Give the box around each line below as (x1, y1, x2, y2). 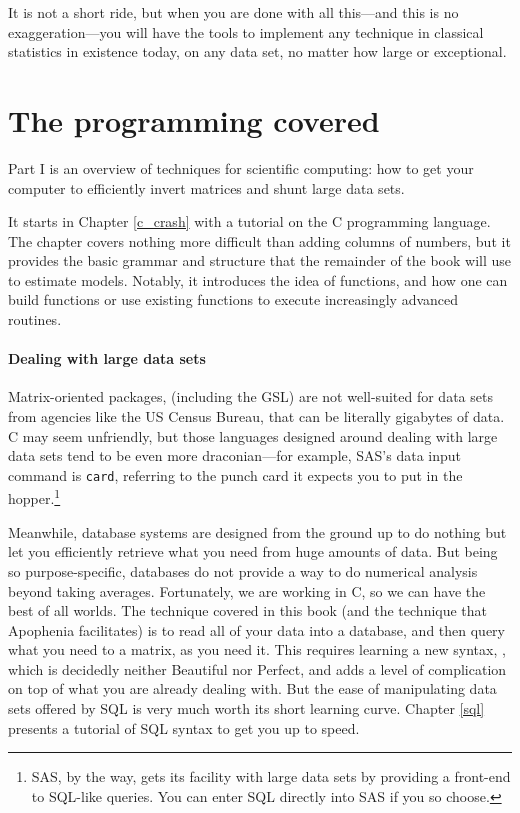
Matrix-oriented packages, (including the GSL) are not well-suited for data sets (8, 386, 493, 407)
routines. (8, 309, 62, 330)
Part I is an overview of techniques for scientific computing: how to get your (8, 157, 474, 178)
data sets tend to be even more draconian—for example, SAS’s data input (8, 445, 462, 466)
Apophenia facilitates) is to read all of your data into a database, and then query (8, 619, 505, 640)
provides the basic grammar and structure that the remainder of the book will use (8, 250, 512, 271)
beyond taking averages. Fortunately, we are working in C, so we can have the (8, 580, 486, 601)
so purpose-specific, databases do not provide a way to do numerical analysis (8, 560, 478, 581)
